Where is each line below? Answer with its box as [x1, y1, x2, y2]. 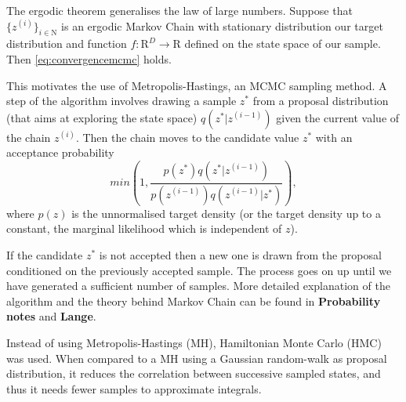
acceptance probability [6, 144, 114, 161]
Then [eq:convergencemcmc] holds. [6, 50, 172, 67]
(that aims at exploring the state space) [6, 109, 198, 125]
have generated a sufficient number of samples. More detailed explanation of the [6, 277, 390, 294]
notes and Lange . [6, 308, 96, 324]
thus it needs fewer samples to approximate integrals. [6, 380, 262, 397]
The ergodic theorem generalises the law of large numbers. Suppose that [6, 2, 353, 18]
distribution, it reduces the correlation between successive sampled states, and [6, 365, 381, 382]
